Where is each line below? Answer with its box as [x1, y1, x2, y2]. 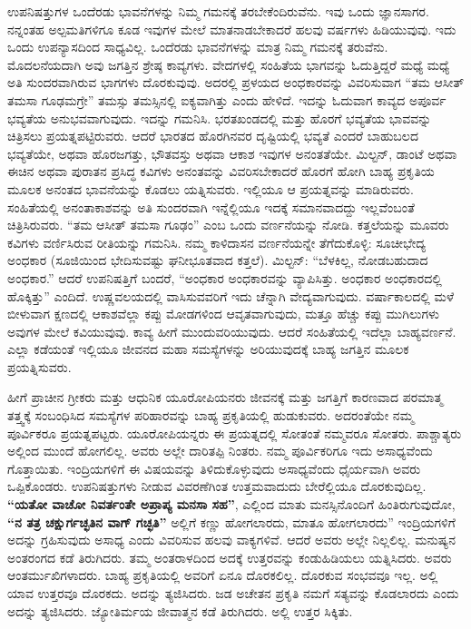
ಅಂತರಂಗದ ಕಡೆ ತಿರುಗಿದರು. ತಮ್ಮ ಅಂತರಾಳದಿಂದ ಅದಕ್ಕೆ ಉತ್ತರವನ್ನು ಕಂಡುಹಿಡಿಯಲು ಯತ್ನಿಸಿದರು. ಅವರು [7, 547, 452, 566]
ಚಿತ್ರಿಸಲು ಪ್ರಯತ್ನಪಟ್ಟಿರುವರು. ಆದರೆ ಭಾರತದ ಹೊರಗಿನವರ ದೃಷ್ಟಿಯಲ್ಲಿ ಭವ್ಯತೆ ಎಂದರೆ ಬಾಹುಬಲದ [7, 126, 418, 145]
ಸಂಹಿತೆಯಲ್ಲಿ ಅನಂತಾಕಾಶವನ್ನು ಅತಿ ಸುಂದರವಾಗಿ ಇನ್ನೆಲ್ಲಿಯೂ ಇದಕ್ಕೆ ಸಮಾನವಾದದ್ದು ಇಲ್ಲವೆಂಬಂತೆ [7, 197, 415, 216]
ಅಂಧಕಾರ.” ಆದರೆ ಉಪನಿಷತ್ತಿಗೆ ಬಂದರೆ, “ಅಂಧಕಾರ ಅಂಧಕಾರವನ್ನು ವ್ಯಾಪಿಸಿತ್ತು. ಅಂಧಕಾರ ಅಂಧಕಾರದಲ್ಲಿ [7, 268, 442, 287]
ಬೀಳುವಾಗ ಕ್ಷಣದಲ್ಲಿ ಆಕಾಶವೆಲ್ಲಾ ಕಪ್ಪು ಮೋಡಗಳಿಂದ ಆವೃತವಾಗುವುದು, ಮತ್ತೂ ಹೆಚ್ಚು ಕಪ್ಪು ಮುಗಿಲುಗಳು [7, 304, 440, 323]
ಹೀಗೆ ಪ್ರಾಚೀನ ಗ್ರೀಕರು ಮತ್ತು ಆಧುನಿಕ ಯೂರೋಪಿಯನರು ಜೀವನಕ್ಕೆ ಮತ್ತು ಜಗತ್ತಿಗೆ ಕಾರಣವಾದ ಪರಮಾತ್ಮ [7, 388, 443, 407]
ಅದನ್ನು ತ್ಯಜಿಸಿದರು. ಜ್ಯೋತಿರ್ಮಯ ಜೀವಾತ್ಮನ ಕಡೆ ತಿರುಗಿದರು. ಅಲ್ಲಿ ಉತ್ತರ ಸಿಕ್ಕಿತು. [7, 601, 353, 620]
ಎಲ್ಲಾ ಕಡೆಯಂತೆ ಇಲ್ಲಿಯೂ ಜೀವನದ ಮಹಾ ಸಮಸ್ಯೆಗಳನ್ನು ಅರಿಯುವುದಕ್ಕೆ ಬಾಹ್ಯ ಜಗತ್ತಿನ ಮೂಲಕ [7, 339, 409, 359]
